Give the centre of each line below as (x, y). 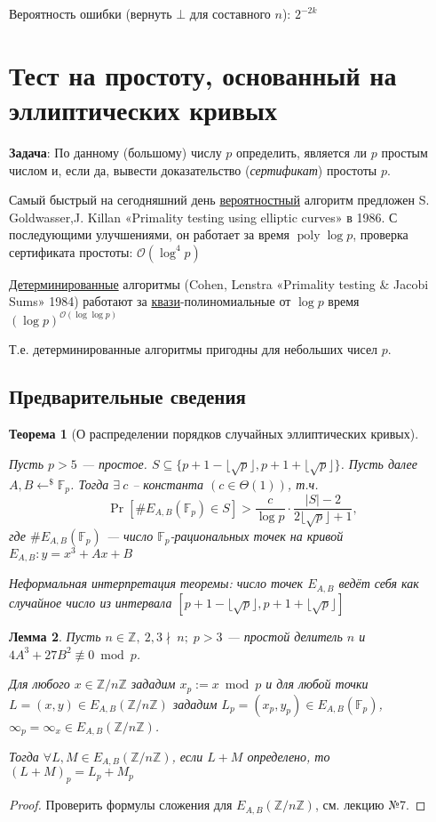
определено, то (289, 757)
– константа (168, 484)
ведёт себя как (379, 583)
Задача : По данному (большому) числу (115, 152)
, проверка (381, 234)
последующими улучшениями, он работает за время (150, 234)
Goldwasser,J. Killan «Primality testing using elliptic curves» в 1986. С (203, 217)
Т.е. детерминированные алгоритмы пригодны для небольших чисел (194, 348)
